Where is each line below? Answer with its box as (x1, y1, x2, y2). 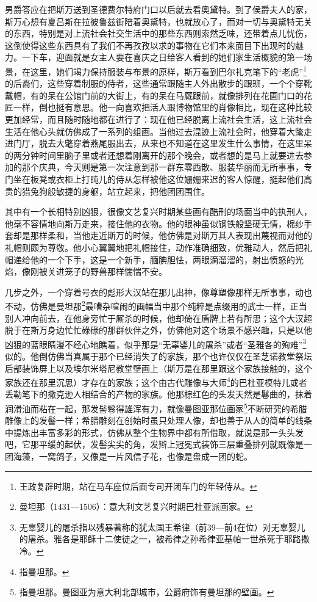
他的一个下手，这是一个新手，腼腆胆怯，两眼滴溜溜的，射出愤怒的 (30, 253, 295, 266)
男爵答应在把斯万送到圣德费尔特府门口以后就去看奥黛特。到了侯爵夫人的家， (5, 3, 312, 15)
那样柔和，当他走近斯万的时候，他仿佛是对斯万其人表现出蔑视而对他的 (30, 229, 312, 242)
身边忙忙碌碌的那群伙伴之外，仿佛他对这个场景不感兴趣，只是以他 (47, 324, 312, 336)
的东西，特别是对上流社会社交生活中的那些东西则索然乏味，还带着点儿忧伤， (5, 27, 312, 40)
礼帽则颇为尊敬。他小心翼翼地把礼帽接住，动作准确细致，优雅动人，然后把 (5, 241, 304, 253)
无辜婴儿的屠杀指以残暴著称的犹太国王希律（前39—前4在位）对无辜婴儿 (19, 520, 305, 533)
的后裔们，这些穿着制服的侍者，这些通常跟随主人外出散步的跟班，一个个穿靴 (5, 77, 312, 90)
